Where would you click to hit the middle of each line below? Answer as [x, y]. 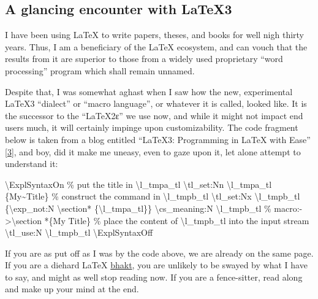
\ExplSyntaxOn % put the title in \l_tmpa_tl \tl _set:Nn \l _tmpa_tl [138, 184]
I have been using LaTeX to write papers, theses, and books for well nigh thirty [155, 35]
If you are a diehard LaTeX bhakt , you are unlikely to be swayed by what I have [156, 265]
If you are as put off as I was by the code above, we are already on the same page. [159, 253]
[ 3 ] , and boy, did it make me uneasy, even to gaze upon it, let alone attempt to [153, 151]
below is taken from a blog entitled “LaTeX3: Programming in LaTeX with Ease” [158, 139]
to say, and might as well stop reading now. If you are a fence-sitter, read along [154, 277]
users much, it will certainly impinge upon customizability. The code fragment [152, 127]
